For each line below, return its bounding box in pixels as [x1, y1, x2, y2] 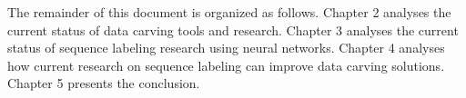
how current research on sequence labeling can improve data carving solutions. [7, 55, 445, 74]
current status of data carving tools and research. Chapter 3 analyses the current [7, 20, 459, 39]
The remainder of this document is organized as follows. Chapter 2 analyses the [7, 3, 451, 21]
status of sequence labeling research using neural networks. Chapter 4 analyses [7, 38, 445, 57]
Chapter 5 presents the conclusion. [7, 73, 200, 93]
